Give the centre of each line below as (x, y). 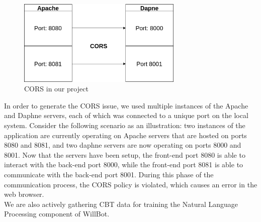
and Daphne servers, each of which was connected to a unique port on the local (126, 115)
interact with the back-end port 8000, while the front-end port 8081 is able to (124, 164)
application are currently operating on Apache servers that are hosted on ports (125, 135)
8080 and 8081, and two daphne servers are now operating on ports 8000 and (123, 145)
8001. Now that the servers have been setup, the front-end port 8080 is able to (125, 154)
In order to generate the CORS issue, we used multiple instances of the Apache (126, 105)
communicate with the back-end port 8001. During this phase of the (109, 174)
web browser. (24, 194)
